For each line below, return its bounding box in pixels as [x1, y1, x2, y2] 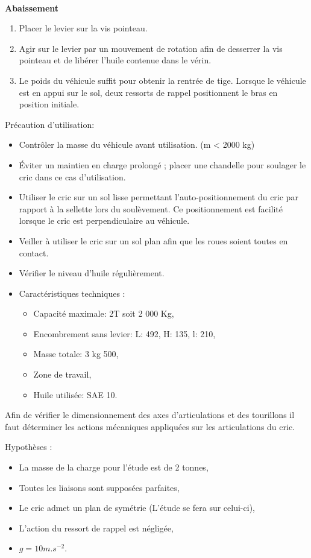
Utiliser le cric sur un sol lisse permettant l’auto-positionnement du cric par [19, 191, 298, 203]
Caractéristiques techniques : [19, 287, 125, 299]
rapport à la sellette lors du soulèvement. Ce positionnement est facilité [19, 202, 283, 215]
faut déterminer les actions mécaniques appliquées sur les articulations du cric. [5, 420, 295, 433]
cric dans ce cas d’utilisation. [19, 170, 126, 183]
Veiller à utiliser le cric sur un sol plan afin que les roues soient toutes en [19, 234, 288, 247]
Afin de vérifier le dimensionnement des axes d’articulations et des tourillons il [5, 408, 295, 421]
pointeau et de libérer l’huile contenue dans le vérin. [19, 54, 212, 66]
